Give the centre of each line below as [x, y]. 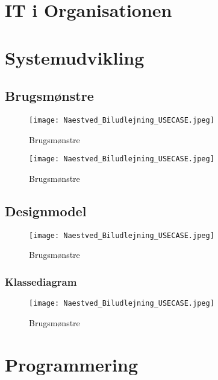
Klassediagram [41, 281]
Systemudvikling [75, 57]
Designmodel [46, 211]
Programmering [72, 364]
